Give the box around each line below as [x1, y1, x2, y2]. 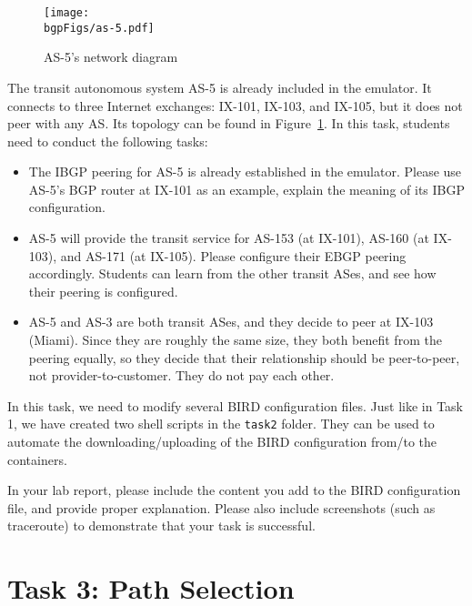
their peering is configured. [28, 281, 178, 300]
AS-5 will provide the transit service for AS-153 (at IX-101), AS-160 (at [28, 228, 429, 247]
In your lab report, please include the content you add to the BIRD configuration [7, 480, 461, 500]
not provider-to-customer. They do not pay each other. [28, 366, 335, 385]
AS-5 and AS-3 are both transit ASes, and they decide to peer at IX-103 [28, 312, 434, 331]
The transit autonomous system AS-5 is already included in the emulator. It [7, 77, 432, 96]
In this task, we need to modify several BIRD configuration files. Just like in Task [7, 396, 464, 415]
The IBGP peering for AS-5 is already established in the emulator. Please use [28, 162, 462, 181]
